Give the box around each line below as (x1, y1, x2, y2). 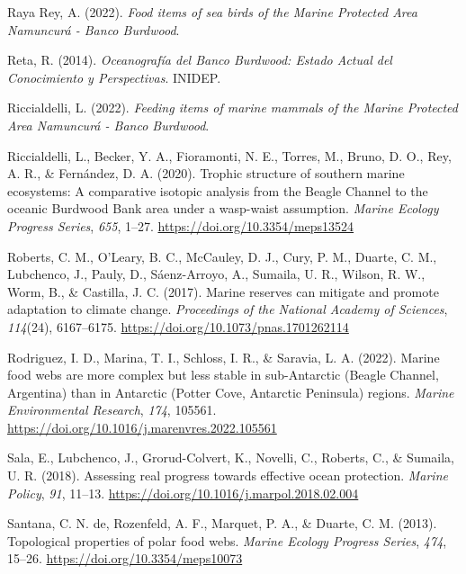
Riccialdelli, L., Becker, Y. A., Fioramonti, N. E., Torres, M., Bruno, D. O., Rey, (7, 146, 452, 165)
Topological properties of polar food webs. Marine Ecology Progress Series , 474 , (7, 531, 447, 550)
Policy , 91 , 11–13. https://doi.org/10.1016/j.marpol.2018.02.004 (7, 483, 359, 502)
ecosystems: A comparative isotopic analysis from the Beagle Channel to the (7, 181, 428, 200)
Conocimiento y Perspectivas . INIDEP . (7, 67, 221, 86)
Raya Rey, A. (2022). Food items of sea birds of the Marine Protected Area (7, 3, 417, 21)
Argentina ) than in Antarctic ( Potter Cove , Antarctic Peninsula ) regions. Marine (7, 382, 454, 401)
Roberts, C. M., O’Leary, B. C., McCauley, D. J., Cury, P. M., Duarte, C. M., (7, 247, 437, 265)
